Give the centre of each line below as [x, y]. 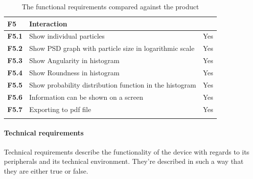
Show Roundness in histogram [74, 72]
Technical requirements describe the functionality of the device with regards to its [127, 151]
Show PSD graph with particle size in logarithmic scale [112, 48]
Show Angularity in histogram [74, 60]
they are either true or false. [46, 170]
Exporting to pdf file [60, 109]
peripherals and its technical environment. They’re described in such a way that [124, 161]
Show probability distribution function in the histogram [113, 84]
